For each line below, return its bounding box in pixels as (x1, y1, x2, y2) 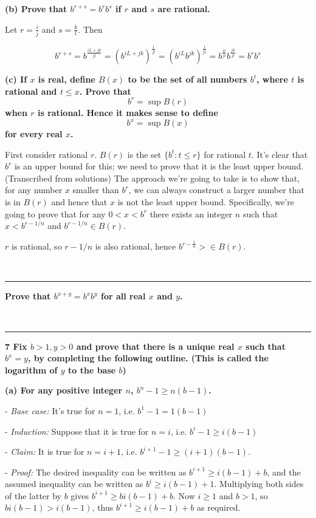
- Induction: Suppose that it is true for (5, 424, 149, 437)
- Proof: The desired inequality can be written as (5, 465, 187, 478)
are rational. (157, 2, 210, 15)
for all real (101, 290, 146, 302)
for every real (5, 128, 63, 140)
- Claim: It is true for (5, 445, 84, 458)
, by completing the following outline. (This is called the (27, 352, 269, 364)
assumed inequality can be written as (5, 477, 143, 490)
